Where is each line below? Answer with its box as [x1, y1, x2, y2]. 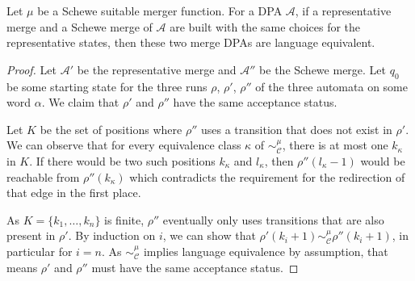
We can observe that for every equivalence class [6, 136, 241, 153]
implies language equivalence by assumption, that [143, 242, 388, 259]
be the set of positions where [40, 120, 182, 137]
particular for [6, 242, 73, 259]
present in [6, 227, 56, 244]
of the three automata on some [255, 78, 408, 94]
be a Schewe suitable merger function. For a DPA [37, 2, 283, 19]
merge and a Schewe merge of [6, 18, 153, 35]
